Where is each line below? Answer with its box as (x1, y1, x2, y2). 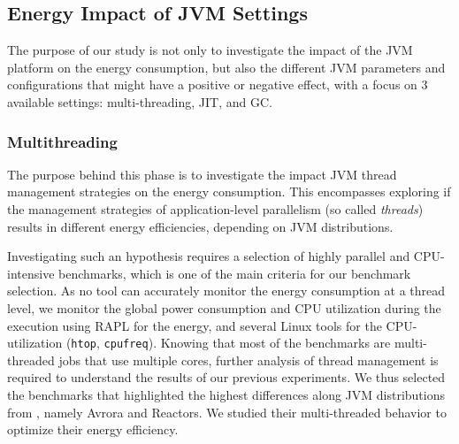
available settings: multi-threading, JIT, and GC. (7, 92, 272, 111)
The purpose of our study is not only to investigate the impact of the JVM (7, 41, 413, 59)
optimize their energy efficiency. (7, 420, 179, 439)
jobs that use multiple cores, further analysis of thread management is (58, 350, 439, 369)
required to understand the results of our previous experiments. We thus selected (7, 368, 446, 387)
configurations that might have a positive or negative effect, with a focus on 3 (7, 75, 428, 94)
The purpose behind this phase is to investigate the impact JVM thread (7, 165, 397, 183)
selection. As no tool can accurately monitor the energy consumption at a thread (7, 281, 446, 300)
